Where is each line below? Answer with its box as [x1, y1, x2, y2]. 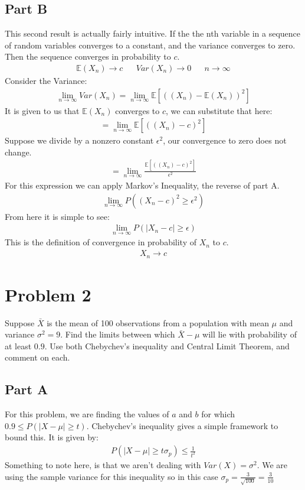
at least [5, 339, 32, 352]
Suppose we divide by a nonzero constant [5, 134, 154, 147]
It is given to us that [5, 104, 80, 116]
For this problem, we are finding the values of [5, 408, 169, 420]
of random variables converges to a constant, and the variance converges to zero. [5, 38, 296, 51]
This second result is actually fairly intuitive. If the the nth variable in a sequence [5, 27, 301, 40]
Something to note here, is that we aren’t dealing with [5, 459, 201, 471]
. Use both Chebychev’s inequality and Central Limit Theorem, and [44, 339, 290, 352]
